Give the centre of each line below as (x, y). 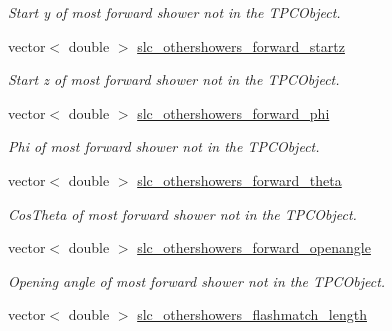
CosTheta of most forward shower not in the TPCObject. (182, 213)
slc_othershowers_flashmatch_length (252, 314)
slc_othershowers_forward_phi (233, 112)
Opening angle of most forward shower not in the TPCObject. (197, 280)
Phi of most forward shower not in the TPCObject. (164, 146)
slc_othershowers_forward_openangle (254, 247)
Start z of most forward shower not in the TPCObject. (174, 79)
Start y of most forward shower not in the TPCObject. (174, 12)
